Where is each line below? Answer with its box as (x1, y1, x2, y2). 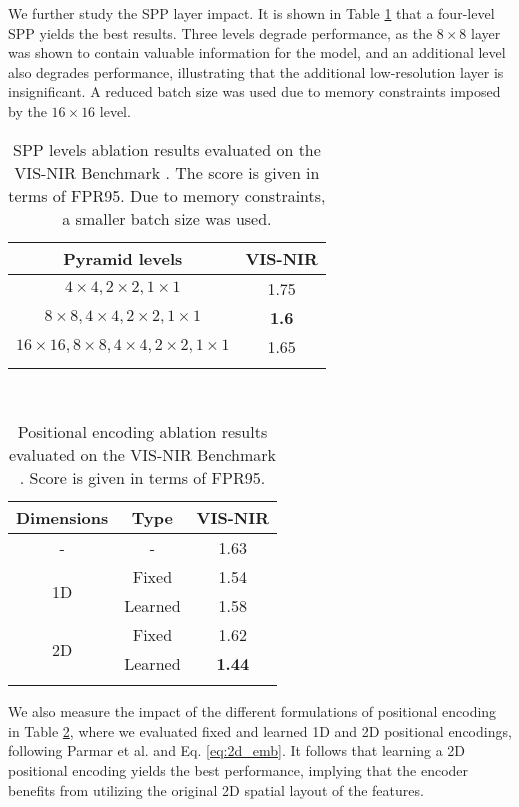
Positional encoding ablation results (17, 420, 268, 444)
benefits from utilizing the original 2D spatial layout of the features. (8, 779, 424, 800)
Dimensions (16, 506, 109, 530)
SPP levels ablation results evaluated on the (12, 137, 321, 161)
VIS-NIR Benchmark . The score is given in (14, 160, 320, 184)
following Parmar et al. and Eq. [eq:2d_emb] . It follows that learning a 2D (8, 740, 465, 761)
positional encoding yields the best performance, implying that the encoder (8, 759, 469, 780)
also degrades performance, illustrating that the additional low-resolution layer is (8, 61, 504, 82)
